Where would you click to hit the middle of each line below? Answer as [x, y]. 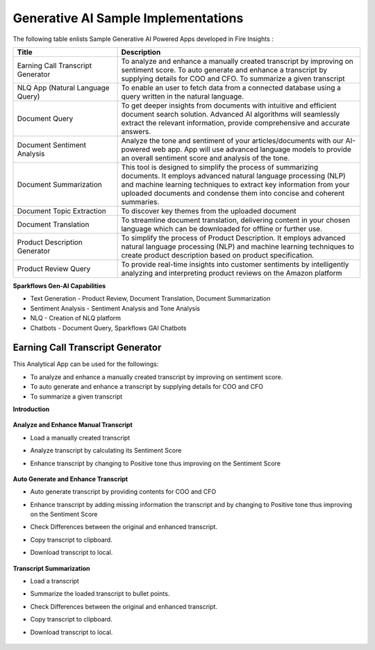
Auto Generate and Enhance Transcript [70, 478]
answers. [136, 131]
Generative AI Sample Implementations [128, 18]
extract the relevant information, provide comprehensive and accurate [235, 123]
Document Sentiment [52, 144]
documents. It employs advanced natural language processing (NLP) [234, 176]
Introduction [31, 409]
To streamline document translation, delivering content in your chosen [236, 220]
